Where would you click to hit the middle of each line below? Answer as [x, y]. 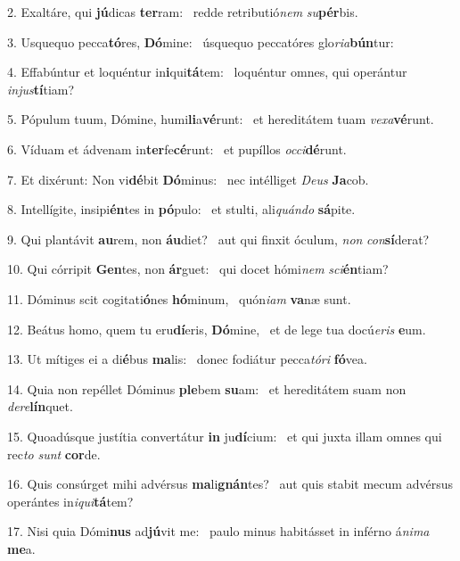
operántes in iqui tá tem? [70, 501]
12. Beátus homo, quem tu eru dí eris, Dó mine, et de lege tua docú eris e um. [217, 329]
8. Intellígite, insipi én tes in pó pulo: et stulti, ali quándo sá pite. [181, 209]
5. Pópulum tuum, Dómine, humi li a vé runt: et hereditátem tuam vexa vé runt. [221, 119]
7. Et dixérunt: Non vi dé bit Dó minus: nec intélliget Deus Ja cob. [188, 179]
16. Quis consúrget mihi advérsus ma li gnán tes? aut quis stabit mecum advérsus [230, 484]
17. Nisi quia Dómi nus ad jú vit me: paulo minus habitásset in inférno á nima [218, 531]
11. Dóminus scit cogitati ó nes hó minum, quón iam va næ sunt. [179, 298]
